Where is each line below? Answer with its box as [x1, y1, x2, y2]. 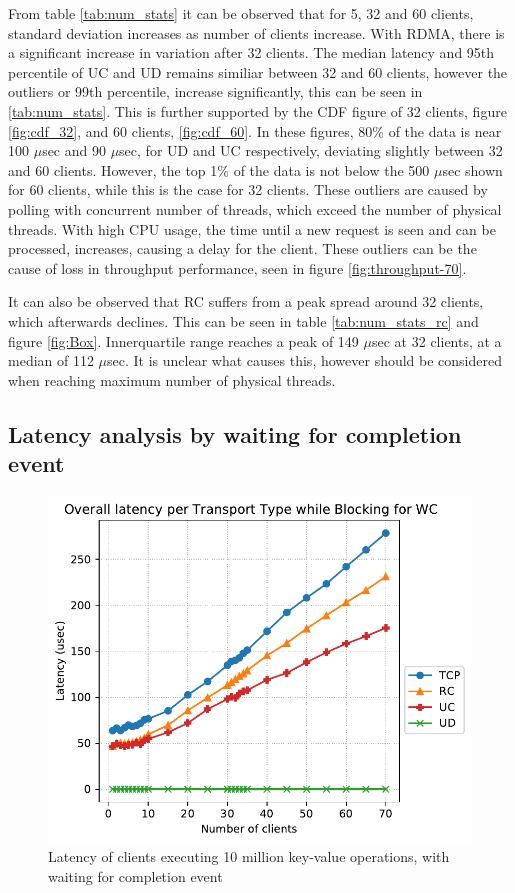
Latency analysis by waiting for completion [8, 418, 462, 449]
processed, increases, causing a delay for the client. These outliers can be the [8, 238, 477, 259]
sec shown [442, 159, 503, 180]
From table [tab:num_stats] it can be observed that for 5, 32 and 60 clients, [8, 3, 474, 23]
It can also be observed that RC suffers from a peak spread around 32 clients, [8, 291, 484, 312]
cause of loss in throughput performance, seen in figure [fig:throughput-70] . [8, 257, 467, 278]
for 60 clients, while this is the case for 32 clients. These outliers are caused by [8, 179, 488, 200]
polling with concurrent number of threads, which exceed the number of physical [8, 198, 502, 219]
